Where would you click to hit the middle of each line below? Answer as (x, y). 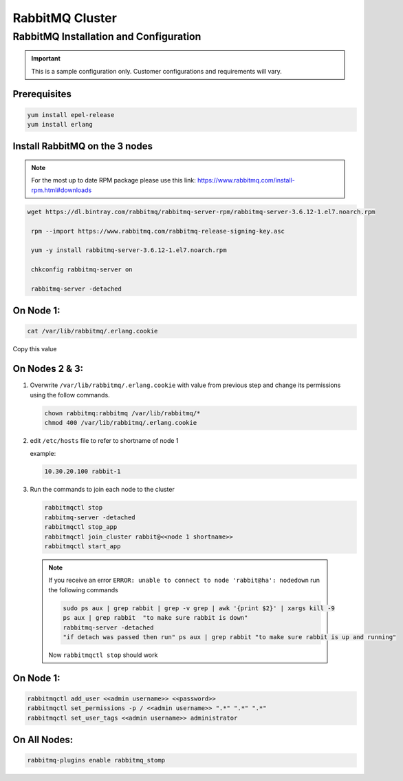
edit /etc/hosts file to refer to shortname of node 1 (104, 441)
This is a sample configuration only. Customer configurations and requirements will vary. (156, 71)
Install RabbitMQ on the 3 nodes (83, 146)
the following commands (83, 590)
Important (46, 59)
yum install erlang (60, 124)
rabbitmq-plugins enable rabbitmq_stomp (96, 760)
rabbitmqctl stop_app (81, 527)
